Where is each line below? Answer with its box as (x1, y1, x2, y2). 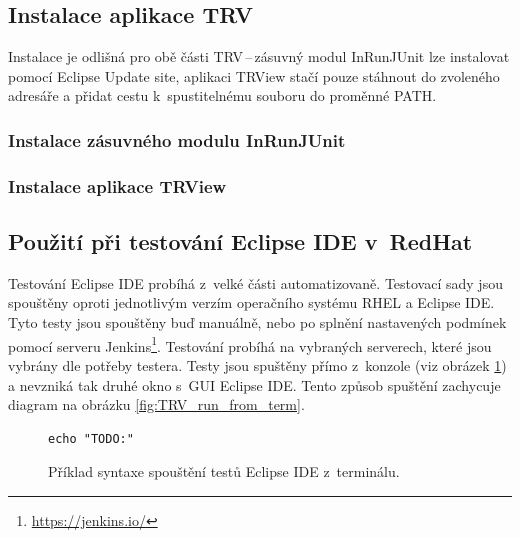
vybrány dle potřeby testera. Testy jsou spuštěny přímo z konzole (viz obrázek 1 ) (8, 354, 507, 375)
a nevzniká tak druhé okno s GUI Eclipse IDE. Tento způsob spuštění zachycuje (8, 374, 501, 395)
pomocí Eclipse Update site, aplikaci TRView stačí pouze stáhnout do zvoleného (8, 65, 500, 86)
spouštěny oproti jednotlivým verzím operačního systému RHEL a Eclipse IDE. (8, 292, 495, 313)
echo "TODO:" (48, 431, 134, 446)
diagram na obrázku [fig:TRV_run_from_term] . (8, 394, 305, 415)
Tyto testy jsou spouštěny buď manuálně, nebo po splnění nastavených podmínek (8, 312, 507, 333)
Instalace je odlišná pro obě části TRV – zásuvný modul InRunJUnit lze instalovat (8, 46, 510, 67)
